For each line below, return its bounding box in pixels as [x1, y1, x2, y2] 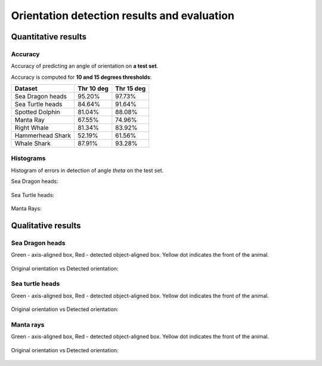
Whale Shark [14, 139, 51, 147]
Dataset [14, 84, 38, 93]
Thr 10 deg [78, 84, 109, 93]
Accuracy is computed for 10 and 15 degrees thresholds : [11, 73, 152, 81]
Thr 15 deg [115, 84, 146, 93]
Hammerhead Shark [14, 131, 72, 140]
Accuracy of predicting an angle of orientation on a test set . [11, 63, 159, 70]
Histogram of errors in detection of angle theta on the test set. [11, 167, 164, 174]
